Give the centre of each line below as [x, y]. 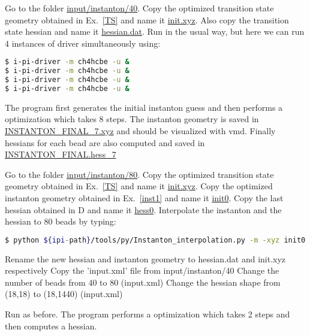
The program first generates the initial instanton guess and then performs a [144, 107]
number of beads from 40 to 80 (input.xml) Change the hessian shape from [143, 282]
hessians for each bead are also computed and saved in [105, 142]
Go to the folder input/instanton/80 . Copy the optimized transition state [139, 174]
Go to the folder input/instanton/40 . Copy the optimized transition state [139, 8]
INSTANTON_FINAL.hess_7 [61, 154]
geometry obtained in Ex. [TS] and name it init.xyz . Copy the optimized [139, 186]
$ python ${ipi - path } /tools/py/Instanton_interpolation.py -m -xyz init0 [155, 240]
